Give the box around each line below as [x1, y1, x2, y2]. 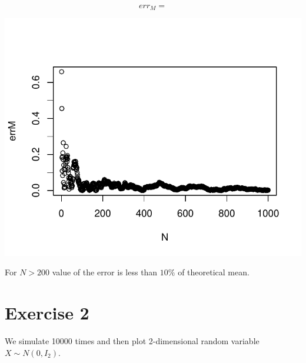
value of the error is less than [52, 266, 158, 278]
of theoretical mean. [178, 266, 250, 278]
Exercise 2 [5, 301, 89, 325]
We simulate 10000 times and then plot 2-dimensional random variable [5, 334, 260, 347]
